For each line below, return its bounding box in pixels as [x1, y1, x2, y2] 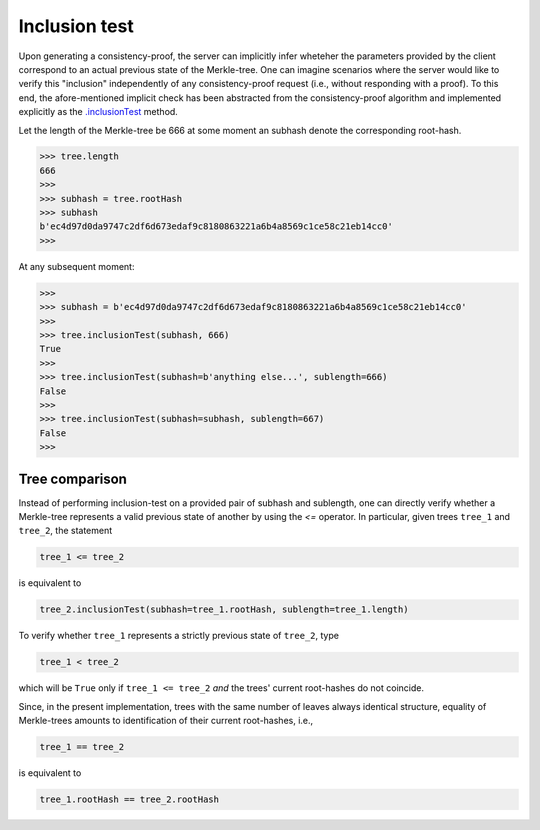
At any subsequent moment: [18, 260, 135, 272]
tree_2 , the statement [18, 525, 113, 537]
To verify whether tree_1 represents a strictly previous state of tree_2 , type [18, 630, 340, 642]
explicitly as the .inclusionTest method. [18, 106, 179, 118]
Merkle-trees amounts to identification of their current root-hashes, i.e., [18, 715, 314, 727]
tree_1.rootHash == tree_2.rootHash [39, 794, 220, 805]
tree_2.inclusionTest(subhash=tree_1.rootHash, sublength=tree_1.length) [39, 604, 409, 615]
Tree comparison [18, 470, 127, 487]
